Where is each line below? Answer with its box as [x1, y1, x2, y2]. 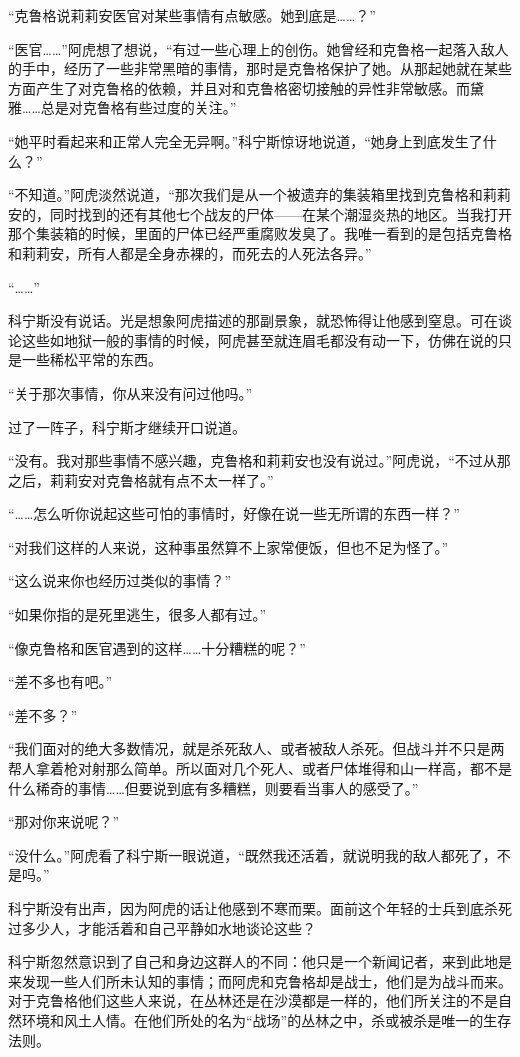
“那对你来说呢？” [8, 811, 120, 832]
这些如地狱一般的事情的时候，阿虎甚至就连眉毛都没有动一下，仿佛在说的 [21, 329, 498, 350]
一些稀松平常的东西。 [21, 349, 162, 370]
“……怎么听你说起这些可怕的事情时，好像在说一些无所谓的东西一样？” [8, 503, 460, 524]
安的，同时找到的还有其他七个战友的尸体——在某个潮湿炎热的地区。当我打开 [8, 203, 512, 224]
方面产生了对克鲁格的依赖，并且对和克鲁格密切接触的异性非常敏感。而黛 [8, 77, 484, 98]
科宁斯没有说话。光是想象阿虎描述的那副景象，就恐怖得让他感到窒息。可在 [8, 310, 498, 331]
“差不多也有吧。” [8, 671, 113, 692]
